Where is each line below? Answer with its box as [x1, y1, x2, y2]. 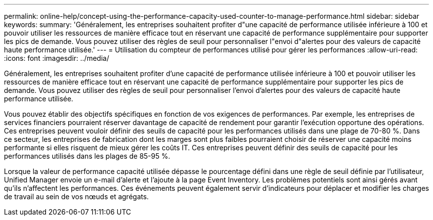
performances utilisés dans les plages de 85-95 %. [4, 152, 171, 160]
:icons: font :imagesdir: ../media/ [4, 54, 109, 62]
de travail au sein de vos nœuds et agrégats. [4, 192, 149, 201]
